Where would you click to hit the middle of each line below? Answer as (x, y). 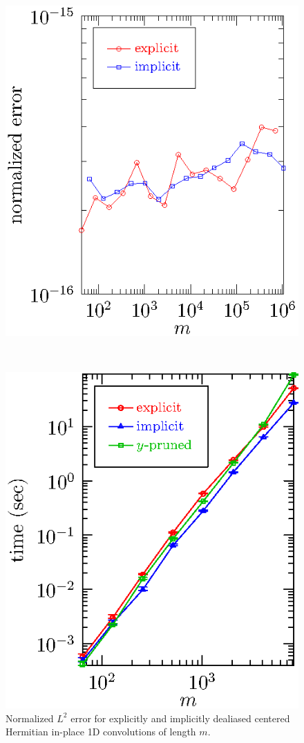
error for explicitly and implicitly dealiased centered (180, 718)
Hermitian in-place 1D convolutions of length (101, 732)
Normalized (30, 718)
